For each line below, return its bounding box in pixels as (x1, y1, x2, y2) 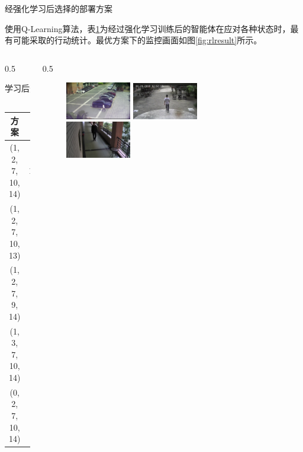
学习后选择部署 (5, 82, 71, 94)
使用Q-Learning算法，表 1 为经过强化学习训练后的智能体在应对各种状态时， (5, 22, 291, 34)
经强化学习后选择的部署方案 (5, 2, 112, 14)
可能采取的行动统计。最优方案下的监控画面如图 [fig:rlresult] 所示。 (12, 34, 262, 46)
